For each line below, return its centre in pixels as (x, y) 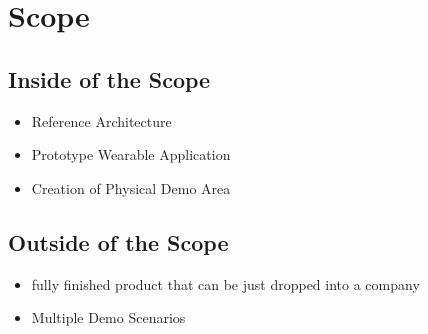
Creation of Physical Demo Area (131, 187)
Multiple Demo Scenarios (108, 317)
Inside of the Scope (109, 78)
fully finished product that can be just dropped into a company (225, 283)
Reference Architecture (101, 120)
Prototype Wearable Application (131, 154)
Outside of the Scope (118, 241)
